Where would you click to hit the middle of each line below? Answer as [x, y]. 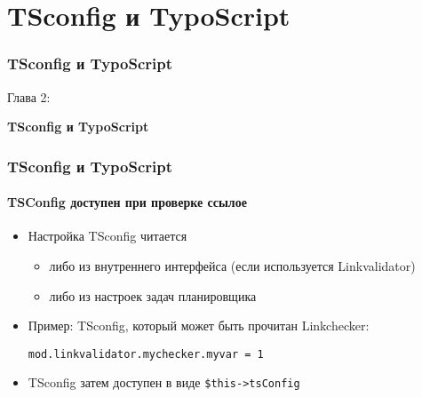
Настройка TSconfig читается [107, 236]
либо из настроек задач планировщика [153, 295]
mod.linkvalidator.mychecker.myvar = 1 [146, 354]
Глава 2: [29, 96]
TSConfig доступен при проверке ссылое [127, 202]
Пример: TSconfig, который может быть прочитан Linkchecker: [199, 326]
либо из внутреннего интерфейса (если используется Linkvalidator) [232, 266]
